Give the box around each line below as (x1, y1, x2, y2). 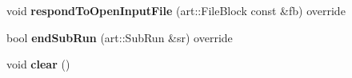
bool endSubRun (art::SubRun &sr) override (6, 29, 233, 45)
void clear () (6, 56, 70, 72)
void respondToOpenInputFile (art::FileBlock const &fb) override (6, 2, 346, 18)
